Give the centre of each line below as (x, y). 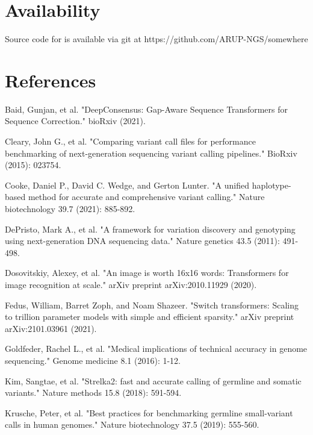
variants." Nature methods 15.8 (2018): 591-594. (93, 393)
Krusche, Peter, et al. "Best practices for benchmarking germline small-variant (149, 412)
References (51, 80)
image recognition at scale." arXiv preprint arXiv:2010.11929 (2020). (131, 284)
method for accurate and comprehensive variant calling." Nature (146, 197)
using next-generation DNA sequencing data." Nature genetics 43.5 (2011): (142, 241)
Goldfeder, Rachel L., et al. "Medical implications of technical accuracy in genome (156, 349)
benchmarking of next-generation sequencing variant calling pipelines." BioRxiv (151, 153)
